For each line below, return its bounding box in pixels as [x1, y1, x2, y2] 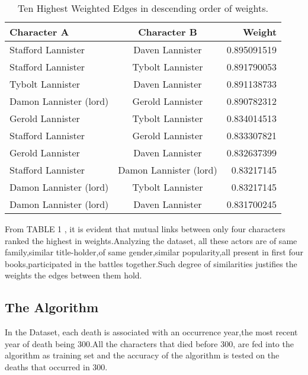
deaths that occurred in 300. [5, 360, 108, 373]
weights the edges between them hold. [5, 269, 142, 281]
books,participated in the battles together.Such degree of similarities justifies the [5, 257, 297, 270]
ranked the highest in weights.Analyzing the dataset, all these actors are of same [5, 234, 297, 246]
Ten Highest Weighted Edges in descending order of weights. [18, 1, 268, 15]
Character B [138, 25, 197, 39]
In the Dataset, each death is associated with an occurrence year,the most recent [5, 326, 298, 338]
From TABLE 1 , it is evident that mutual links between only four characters [5, 223, 285, 235]
